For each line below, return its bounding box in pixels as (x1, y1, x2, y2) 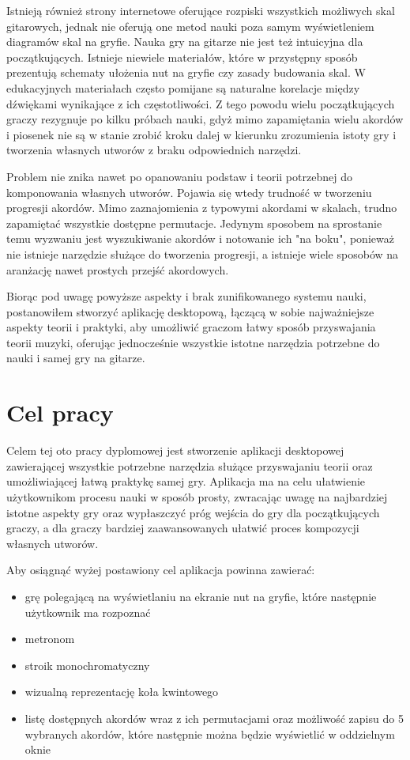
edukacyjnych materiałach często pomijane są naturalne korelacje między (6, 79, 360, 96)
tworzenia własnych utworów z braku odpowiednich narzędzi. (6, 142, 302, 158)
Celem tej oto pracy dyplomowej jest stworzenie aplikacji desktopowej (6, 442, 344, 459)
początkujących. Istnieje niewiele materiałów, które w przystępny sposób (6, 48, 358, 65)
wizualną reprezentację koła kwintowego (24, 683, 219, 700)
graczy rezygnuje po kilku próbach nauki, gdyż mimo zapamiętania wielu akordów (6, 111, 404, 127)
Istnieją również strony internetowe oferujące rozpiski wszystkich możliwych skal (6, 2, 395, 18)
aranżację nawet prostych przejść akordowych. (6, 261, 229, 278)
